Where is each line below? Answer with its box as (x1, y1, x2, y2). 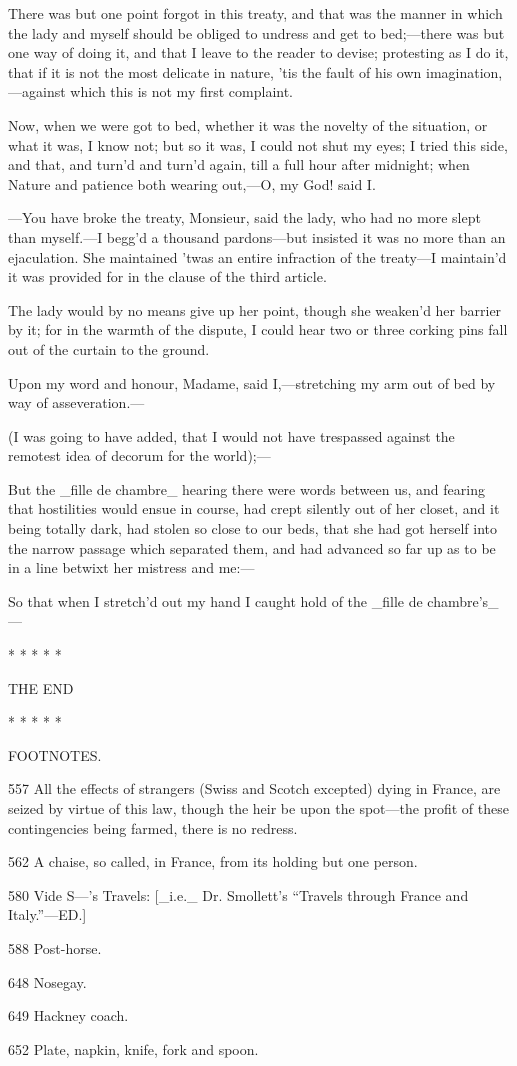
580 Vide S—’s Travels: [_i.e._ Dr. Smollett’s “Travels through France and (8, 884, 469, 905)
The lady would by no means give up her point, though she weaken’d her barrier (8, 299, 502, 320)
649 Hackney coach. (8, 1005, 129, 1026)
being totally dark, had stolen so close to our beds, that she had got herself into (8, 518, 498, 539)
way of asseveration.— (8, 392, 145, 413)
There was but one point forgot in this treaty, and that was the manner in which (8, 3, 503, 23)
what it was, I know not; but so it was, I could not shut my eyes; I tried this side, (8, 134, 508, 155)
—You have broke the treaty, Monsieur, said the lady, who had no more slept (8, 207, 481, 228)
